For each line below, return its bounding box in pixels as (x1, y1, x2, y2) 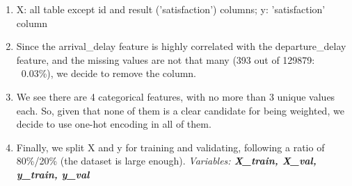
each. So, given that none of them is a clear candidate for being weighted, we (16, 103, 344, 117)
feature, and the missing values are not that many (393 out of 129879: (16, 52, 315, 67)
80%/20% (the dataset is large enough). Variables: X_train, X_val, (16, 153, 317, 168)
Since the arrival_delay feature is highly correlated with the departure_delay (16, 39, 346, 53)
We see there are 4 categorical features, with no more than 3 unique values (16, 89, 335, 103)
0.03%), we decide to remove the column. (21, 66, 197, 81)
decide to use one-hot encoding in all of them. (16, 117, 211, 131)
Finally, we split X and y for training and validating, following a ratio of (16, 139, 325, 154)
